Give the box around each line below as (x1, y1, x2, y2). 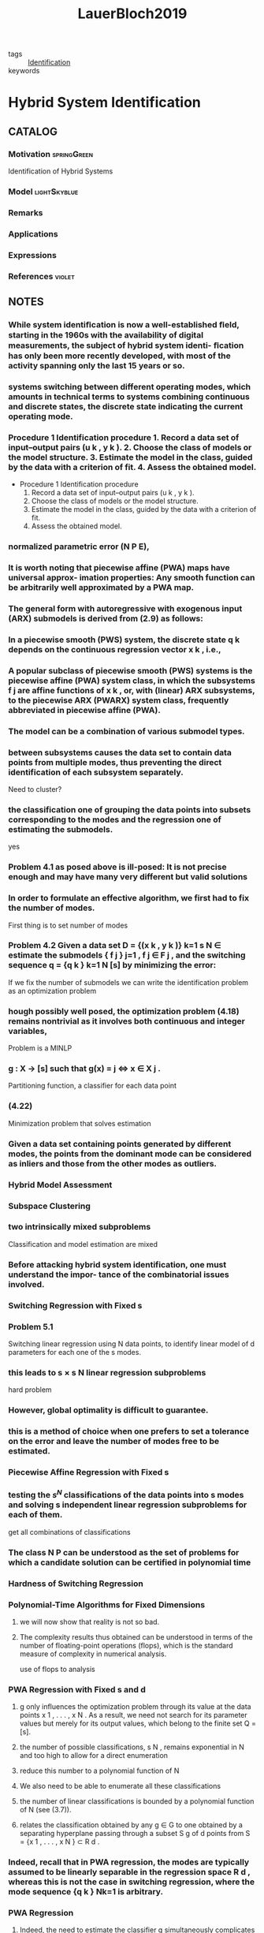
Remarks (8, 207, 43, 218)
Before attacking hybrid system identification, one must (8, 1259, 227, 1270)
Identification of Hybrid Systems (8, 166, 113, 176)
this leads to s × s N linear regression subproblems (8, 1367, 206, 1378)
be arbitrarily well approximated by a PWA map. (8, 582, 195, 593)
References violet (8, 271, 75, 282)
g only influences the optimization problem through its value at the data (19, 1702, 251, 1711)
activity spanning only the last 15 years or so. (8, 360, 185, 371)
